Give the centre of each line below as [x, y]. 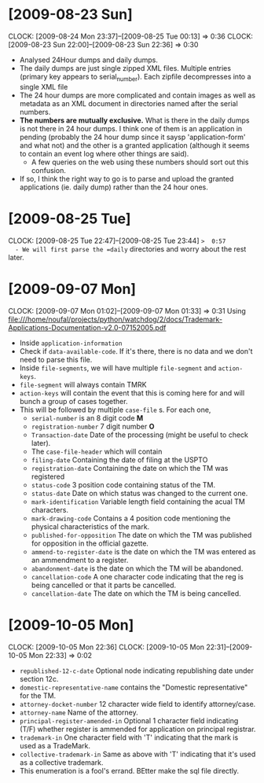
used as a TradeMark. [55, 745]
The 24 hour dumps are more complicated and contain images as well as [137, 95]
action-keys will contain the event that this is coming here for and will [132, 393]
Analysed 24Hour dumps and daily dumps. [89, 60]
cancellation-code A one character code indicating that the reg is [137, 576]
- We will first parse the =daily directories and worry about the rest [131, 248]
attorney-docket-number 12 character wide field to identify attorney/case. [137, 704]
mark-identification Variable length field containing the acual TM [138, 502]
